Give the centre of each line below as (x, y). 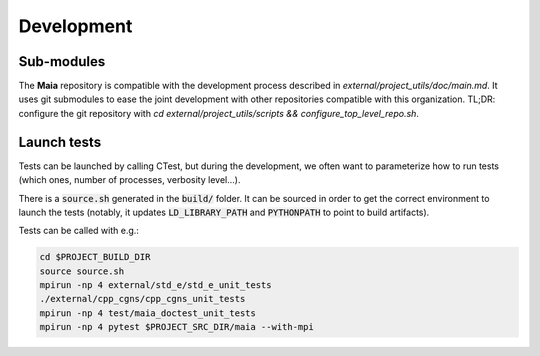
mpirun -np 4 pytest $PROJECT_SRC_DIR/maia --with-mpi (176, 327)
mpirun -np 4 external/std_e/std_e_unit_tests (155, 285)
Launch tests (60, 141)
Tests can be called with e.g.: (79, 231)
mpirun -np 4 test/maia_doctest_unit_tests (148, 313)
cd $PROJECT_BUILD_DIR (95, 257)
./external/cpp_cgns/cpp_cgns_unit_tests (142, 299)
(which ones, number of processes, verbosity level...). (129, 180)
